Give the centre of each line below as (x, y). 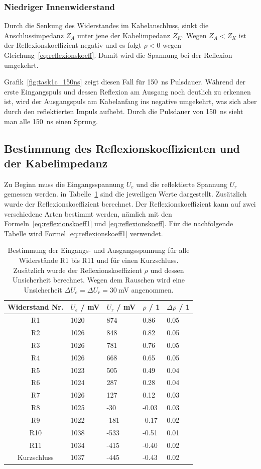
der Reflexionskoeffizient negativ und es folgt (73, 45)
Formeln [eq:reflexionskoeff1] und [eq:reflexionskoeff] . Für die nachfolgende (119, 223)
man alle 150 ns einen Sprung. (51, 121)
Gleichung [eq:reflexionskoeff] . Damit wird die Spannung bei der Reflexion (118, 55)
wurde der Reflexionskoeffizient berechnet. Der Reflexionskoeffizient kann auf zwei (130, 203)
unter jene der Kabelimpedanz (124, 35)
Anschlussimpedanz (34, 35)
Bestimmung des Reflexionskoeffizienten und (122, 148)
